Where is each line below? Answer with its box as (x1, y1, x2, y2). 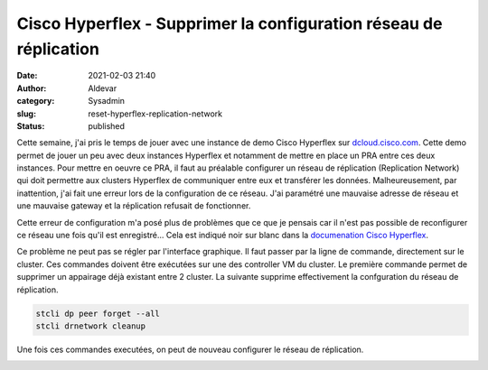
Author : (16, 82, 47, 94)
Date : (16, 70, 38, 81)
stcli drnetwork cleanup (35, 320, 146, 331)
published (88, 120, 126, 131)
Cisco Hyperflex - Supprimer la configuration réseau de (16, 14, 443, 33)
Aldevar (88, 82, 117, 94)
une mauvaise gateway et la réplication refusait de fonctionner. (16, 200, 251, 211)
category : (16, 96, 55, 106)
